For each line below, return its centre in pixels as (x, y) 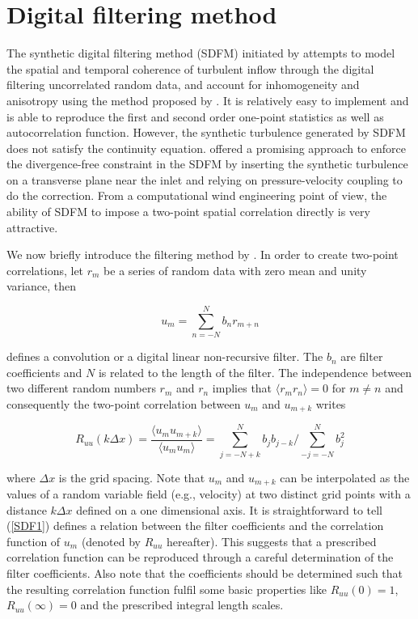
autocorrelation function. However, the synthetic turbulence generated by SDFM (206, 132)
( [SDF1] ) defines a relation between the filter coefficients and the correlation (195, 526)
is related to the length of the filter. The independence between (255, 372)
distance (27, 509)
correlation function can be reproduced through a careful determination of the (200, 557)
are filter (362, 356)
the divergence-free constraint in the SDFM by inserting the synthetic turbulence (207, 164)
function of (34, 541)
